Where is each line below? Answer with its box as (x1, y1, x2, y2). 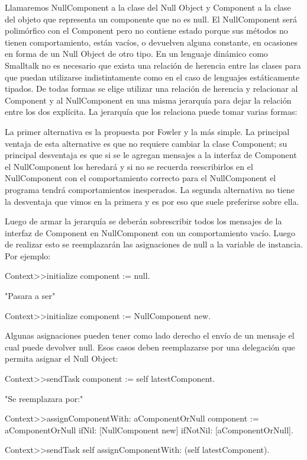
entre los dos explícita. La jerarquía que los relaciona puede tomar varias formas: (5, 105, 298, 118)
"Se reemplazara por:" (5, 392, 83, 404)
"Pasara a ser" (5, 289, 56, 302)
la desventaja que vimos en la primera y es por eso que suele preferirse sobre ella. (5, 195, 299, 207)
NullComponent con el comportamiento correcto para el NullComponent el (5, 172, 276, 184)
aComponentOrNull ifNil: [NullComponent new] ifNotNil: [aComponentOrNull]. (5, 423, 293, 436)
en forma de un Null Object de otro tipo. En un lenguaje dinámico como (5, 47, 268, 60)
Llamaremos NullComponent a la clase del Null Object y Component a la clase (5, 1, 291, 13)
